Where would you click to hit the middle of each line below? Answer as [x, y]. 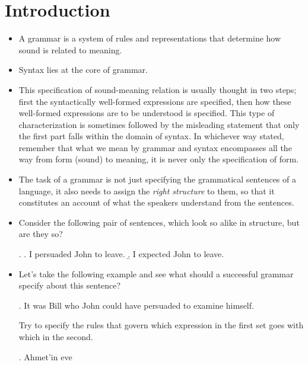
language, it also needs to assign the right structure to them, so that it [147, 190]
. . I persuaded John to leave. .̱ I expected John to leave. [121, 254]
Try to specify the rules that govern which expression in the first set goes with [161, 325]
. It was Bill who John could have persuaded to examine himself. [136, 305]
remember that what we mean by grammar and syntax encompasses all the [155, 147]
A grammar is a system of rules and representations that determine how [150, 38]
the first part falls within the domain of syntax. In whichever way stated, [151, 136]
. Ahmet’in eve [45, 356]
